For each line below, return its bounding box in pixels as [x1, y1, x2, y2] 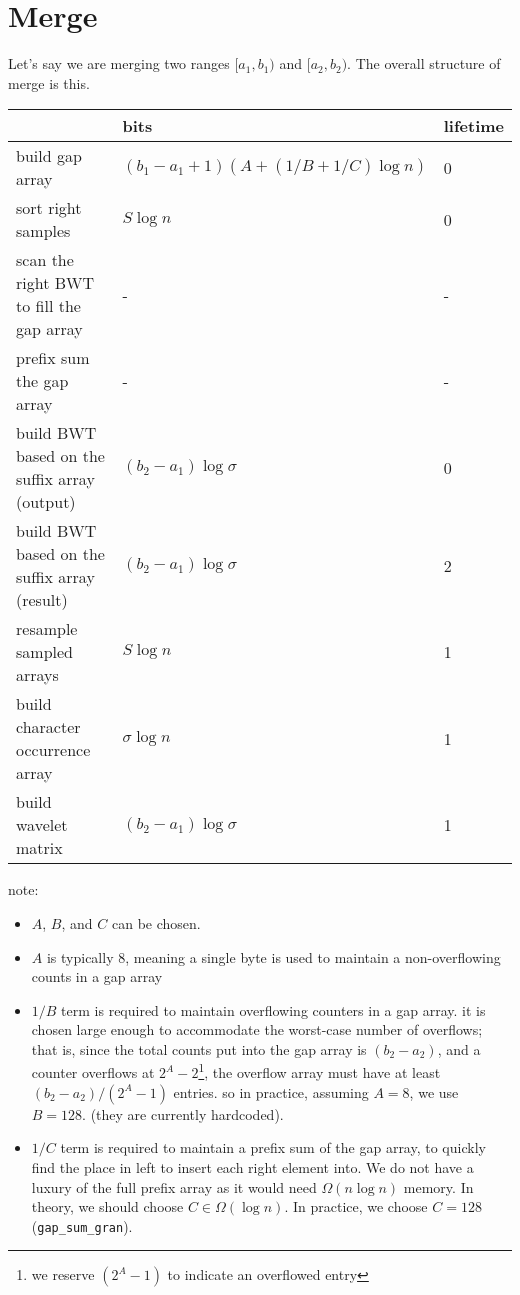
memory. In [403, 1176, 474, 1197]
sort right [16, 196, 82, 220]
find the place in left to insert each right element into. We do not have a [31, 1156, 474, 1177]
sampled [16, 640, 73, 664]
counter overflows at [31, 1062, 155, 1083]
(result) [16, 588, 68, 612]
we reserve [31, 1264, 95, 1285]
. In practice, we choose [284, 1196, 428, 1217]
